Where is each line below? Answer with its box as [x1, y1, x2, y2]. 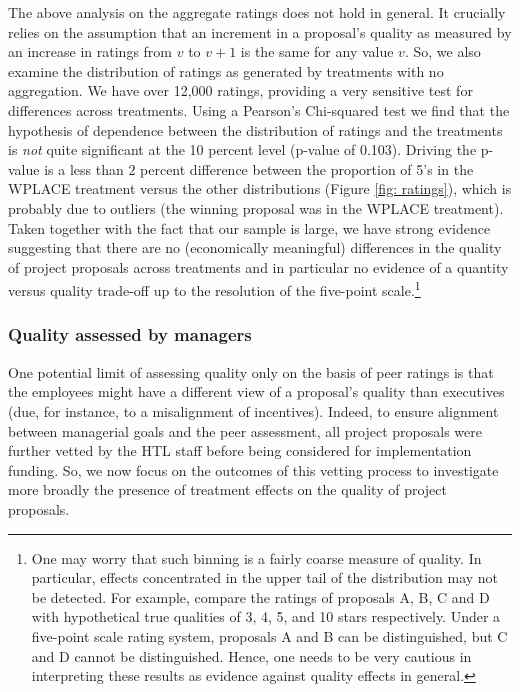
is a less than [44, 158, 124, 179]
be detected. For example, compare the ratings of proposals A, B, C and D [31, 586, 490, 607]
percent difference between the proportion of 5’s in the [140, 158, 474, 179]
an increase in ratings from [8, 41, 172, 62]
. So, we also [404, 41, 481, 62]
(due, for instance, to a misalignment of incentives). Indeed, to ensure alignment [8, 400, 499, 421]
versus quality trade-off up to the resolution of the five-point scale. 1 [8, 277, 421, 300]
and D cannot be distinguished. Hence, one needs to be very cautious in [31, 645, 472, 666]
